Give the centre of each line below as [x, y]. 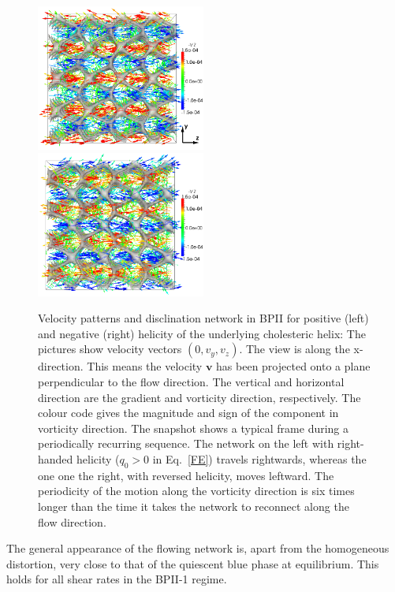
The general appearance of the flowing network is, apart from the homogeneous [198, 548]
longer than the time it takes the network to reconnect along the [194, 506]
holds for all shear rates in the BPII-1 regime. [117, 579]
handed [56, 458]
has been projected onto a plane [293, 366]
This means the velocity [145, 366]
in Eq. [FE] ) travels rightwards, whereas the [259, 458]
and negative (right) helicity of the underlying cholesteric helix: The [202, 333]
